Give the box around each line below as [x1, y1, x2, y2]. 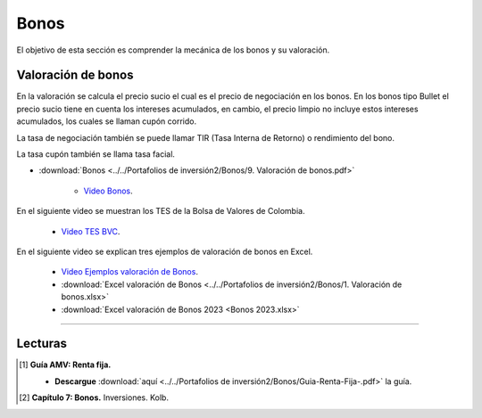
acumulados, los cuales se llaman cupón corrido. [16, 116, 196, 127]
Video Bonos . [83, 185, 133, 196]
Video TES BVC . [61, 225, 120, 236]
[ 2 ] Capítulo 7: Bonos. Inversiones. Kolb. [19, 392, 170, 403]
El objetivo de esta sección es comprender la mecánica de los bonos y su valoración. [16, 45, 330, 55]
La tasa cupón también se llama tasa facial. [16, 149, 176, 160]
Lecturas [16, 336, 67, 351]
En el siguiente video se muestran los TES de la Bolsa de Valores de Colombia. [16, 206, 305, 217]
